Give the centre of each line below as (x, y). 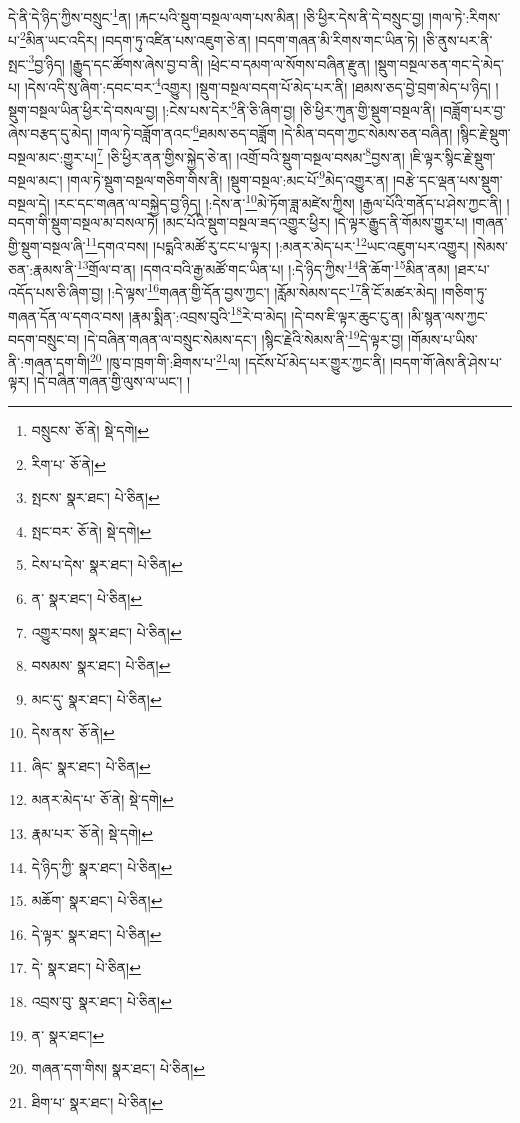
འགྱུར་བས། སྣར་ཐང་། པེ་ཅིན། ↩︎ (106, 631)
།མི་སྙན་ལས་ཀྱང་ (448, 315)
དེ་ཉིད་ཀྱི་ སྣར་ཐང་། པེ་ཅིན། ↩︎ (102, 866)
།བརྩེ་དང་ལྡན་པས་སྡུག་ (448, 179)
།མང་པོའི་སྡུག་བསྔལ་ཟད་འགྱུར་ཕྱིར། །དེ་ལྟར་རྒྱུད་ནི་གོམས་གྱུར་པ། (315, 222)
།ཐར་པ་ (472, 268)
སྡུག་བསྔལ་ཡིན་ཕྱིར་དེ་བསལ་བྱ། (83, 109)
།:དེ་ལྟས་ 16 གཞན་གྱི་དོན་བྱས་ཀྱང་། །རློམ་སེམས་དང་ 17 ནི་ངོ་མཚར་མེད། (273, 290)
